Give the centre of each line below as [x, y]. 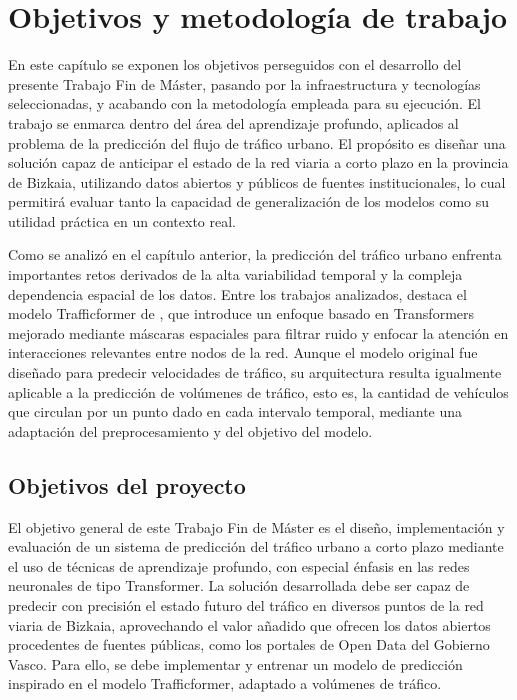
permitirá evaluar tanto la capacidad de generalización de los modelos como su [249, 201]
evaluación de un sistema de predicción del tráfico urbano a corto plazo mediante [256, 546]
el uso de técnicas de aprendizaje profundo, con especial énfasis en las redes [239, 565]
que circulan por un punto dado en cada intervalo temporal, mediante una [235, 411]
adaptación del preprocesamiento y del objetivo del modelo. [190, 430]
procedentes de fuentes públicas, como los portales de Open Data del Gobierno [249, 644]
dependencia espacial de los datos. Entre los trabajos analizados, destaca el [237, 293]
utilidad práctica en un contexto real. [122, 220]
